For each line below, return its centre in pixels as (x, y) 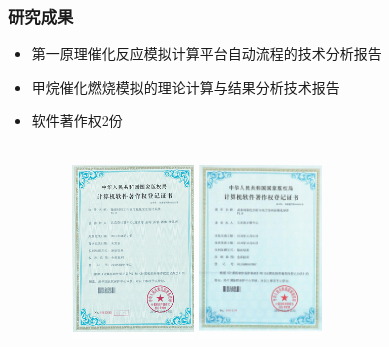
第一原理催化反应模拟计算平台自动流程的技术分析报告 (206, 53)
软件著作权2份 (77, 120)
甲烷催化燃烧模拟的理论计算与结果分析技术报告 (185, 86)
